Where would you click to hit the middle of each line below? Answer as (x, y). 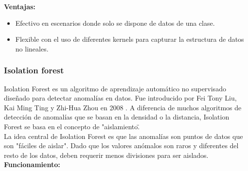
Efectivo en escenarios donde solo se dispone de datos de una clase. (115, 23)
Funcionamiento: (32, 164)
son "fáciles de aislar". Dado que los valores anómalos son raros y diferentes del (121, 145)
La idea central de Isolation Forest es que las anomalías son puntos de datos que (124, 136)
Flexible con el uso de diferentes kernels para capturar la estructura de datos (130, 39)
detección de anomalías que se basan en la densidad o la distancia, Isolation (117, 117)
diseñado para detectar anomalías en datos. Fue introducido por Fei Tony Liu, (120, 98)
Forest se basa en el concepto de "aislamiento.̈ (72, 126)
